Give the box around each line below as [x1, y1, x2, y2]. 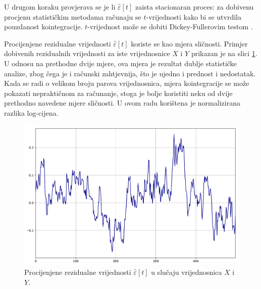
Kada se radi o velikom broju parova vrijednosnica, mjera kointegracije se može [4, 78, 249, 88]
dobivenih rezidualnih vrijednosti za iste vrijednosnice [4, 48, 170, 59]
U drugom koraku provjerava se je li [4, 2, 116, 12]
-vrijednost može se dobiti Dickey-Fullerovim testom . [87, 21, 253, 32]
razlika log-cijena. [4, 107, 59, 118]
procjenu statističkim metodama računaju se [4, 11, 141, 22]
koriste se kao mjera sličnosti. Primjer [131, 38, 248, 49]
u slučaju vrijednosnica [151, 266, 222, 277]
